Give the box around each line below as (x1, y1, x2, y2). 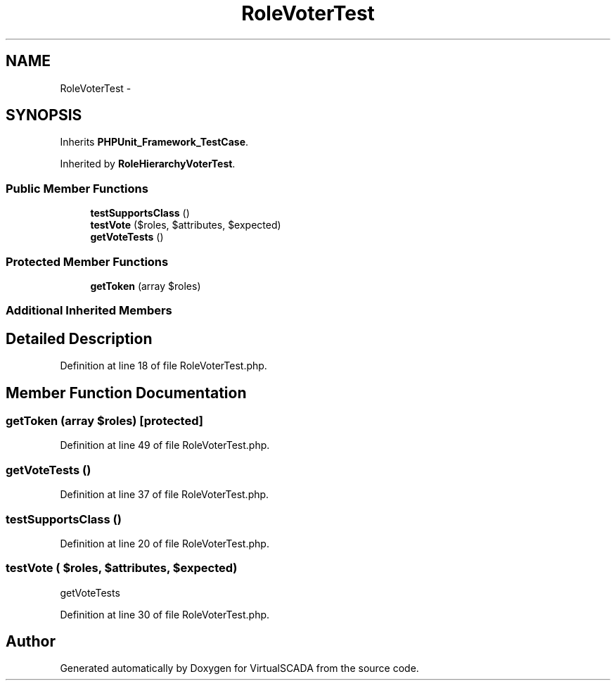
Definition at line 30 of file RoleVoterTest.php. (60, 608, 270, 621)
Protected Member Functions (6, 254, 169, 269)
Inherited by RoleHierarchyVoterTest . (60, 158, 236, 170)
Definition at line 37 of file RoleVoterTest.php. (60, 488, 269, 501)
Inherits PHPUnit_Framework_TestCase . (60, 136, 249, 148)
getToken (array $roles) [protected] (6, 414, 203, 428)
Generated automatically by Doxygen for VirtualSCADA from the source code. (60, 662, 419, 675)
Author (6, 633, 56, 651)
